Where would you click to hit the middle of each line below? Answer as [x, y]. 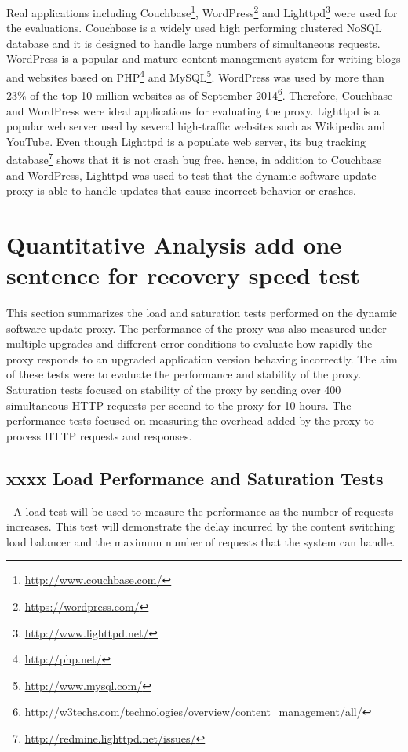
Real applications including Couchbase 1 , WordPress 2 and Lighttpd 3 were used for [202, 11]
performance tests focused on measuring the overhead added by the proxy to [190, 420]
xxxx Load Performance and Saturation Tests [195, 478]
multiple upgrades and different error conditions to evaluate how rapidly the [189, 343]
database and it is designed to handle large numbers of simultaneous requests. [193, 43]
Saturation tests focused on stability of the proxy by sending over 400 [174, 390]
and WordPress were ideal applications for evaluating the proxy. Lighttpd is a [193, 110]
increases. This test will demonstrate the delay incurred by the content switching [200, 526]
